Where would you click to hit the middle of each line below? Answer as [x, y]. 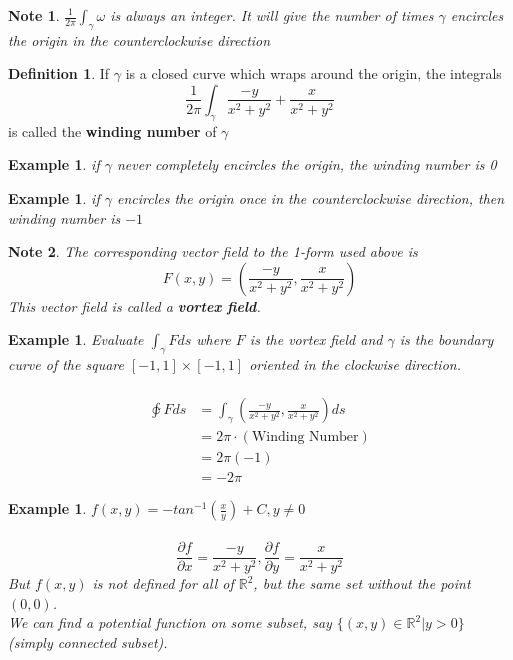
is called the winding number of [112, 130]
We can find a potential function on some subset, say [170, 622]
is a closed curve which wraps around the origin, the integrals [313, 73]
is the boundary [446, 339]
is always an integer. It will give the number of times [272, 15]
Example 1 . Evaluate [76, 339]
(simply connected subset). [88, 641]
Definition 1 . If [59, 73]
